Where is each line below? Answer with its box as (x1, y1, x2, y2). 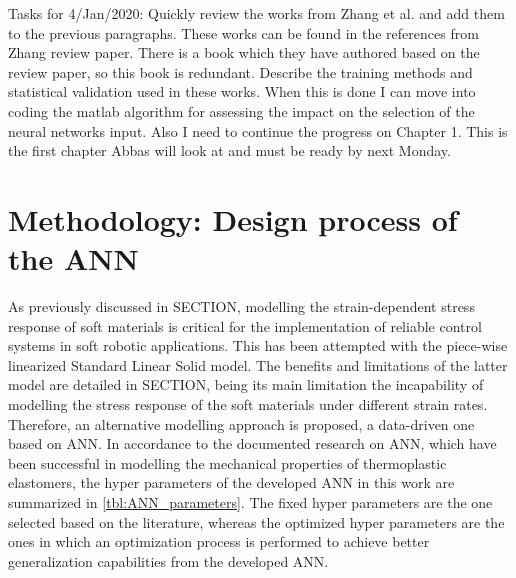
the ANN (8, 238, 139, 279)
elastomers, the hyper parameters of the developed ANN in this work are (8, 472, 455, 493)
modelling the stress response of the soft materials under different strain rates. (8, 394, 488, 415)
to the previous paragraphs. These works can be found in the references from (8, 22, 479, 43)
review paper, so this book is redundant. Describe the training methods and (8, 61, 473, 82)
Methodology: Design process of (8, 198, 458, 239)
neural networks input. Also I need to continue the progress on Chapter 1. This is (8, 120, 508, 141)
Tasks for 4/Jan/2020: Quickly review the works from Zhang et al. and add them (8, 3, 505, 23)
